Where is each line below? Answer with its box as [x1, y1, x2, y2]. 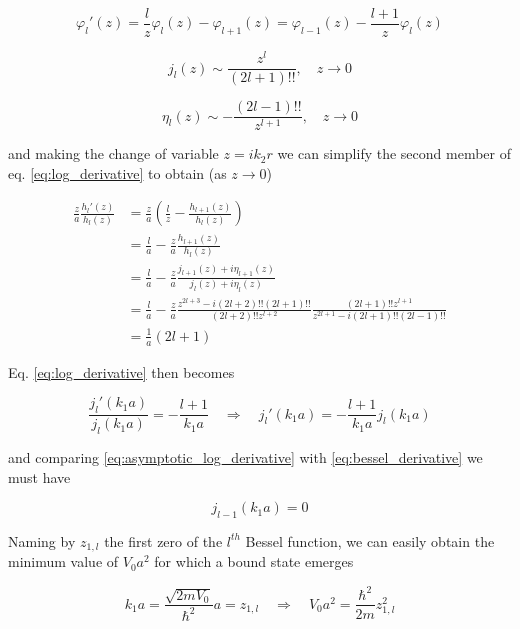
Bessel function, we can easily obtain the [245, 530, 495, 551]
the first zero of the [104, 530, 223, 551]
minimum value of [8, 551, 119, 572]
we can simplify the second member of [277, 143, 511, 164]
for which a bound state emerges [154, 551, 354, 572]
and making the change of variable [8, 143, 219, 164]
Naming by [8, 530, 76, 551]
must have [8, 466, 71, 487]
